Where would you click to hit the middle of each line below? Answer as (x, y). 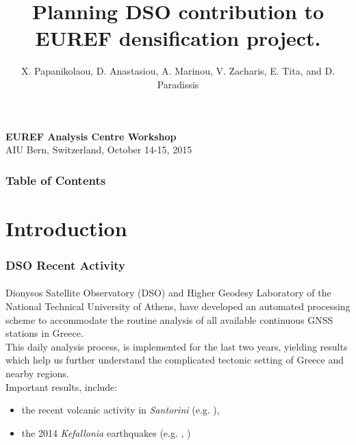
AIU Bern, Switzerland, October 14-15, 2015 (99, 150)
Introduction (66, 228)
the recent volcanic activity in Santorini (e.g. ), (120, 410)
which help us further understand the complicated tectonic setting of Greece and (175, 360)
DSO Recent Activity (65, 265)
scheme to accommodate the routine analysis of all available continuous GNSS (169, 319)
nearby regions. (37, 373)
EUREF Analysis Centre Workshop (91, 136)
